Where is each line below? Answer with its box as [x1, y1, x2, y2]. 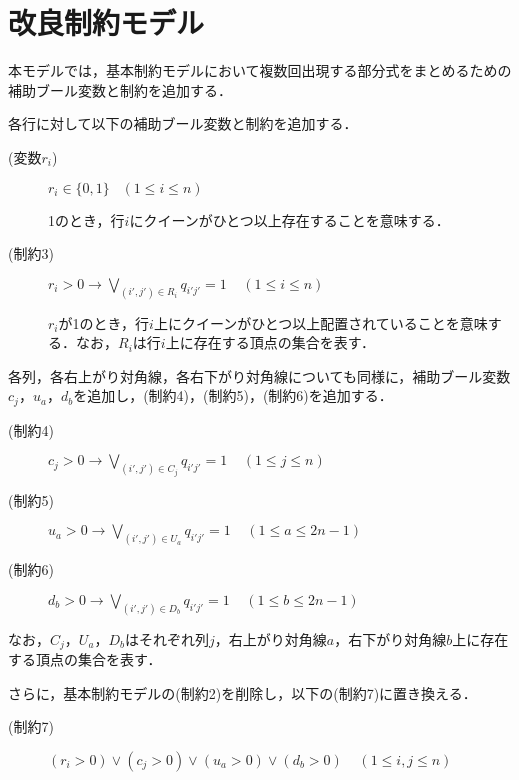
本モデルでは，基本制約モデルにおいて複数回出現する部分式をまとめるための [8, 60, 512, 81]
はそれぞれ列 [124, 628, 209, 649]
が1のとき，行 [58, 312, 150, 333]
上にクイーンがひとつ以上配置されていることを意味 [153, 312, 488, 333]
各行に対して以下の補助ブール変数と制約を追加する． [8, 113, 358, 134]
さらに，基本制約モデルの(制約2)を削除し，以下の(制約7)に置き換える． [8, 682, 477, 703]
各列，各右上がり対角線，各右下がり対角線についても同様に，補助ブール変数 [8, 365, 511, 386]
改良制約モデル [8, 2, 205, 43]
